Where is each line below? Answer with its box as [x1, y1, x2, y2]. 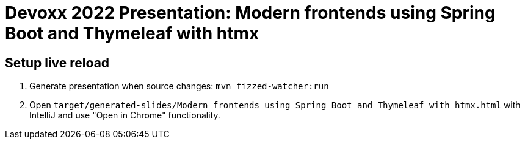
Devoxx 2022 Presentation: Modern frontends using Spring [5, 2, 496, 23]
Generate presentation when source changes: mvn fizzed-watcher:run [29, 81, 329, 92]
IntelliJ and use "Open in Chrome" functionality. [29, 110, 220, 121]
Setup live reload [5, 55, 110, 70]
